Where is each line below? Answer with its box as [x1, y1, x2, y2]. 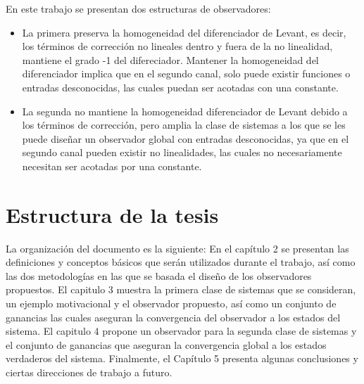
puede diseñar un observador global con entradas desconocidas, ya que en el [22, 131, 349, 146]
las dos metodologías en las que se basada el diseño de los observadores [6, 268, 312, 283]
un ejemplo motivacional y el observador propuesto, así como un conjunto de [6, 296, 337, 311]
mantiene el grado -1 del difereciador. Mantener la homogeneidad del [22, 52, 319, 67]
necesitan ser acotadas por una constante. [22, 158, 202, 173]
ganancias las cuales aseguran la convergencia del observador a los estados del [6, 309, 341, 324]
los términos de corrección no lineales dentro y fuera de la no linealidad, [22, 39, 333, 53]
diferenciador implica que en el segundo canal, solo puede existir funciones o [22, 66, 351, 81]
